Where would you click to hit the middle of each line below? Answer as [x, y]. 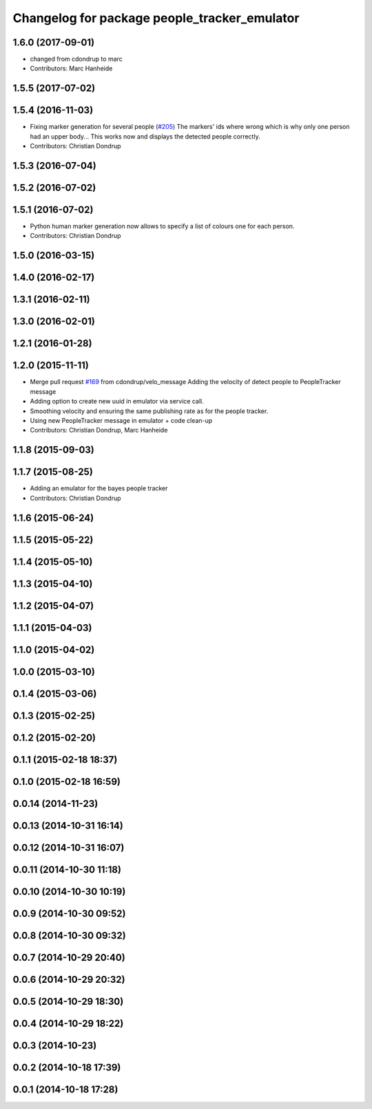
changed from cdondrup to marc [76, 59]
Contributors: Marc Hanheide [71, 68]
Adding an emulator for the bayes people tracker [99, 488]
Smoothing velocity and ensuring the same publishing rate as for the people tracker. [149, 411]
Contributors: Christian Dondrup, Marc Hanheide [99, 430]
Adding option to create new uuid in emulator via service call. [117, 401]
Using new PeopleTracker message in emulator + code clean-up [121, 421]
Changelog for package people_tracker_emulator [156, 18]
